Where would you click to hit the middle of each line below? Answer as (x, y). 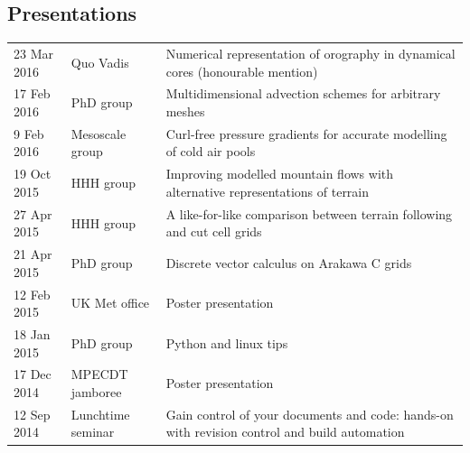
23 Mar (33, 53)
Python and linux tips (227, 342)
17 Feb (32, 93)
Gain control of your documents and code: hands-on (310, 414)
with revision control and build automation (285, 432)
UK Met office (110, 303)
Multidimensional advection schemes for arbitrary (303, 93)
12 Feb (32, 294)
